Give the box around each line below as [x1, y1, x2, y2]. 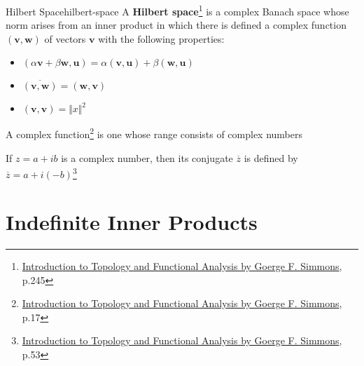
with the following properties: [98, 31, 225, 46]
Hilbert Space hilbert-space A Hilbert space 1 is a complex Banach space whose [6, 2, 349, 18]
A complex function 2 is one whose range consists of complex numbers [6, 125, 303, 142]
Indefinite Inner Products [6, 208, 258, 236]
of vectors [44, 31, 86, 46]
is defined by [244, 150, 298, 165]
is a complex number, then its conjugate [61, 150, 233, 165]
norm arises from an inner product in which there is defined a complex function [6, 18, 346, 32]
